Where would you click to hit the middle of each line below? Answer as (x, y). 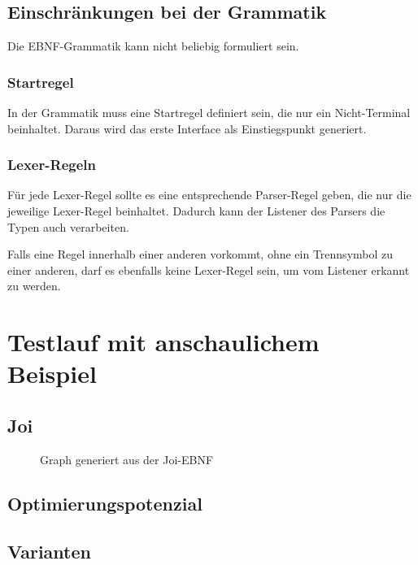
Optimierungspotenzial (105, 503)
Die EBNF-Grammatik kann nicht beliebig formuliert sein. (153, 46)
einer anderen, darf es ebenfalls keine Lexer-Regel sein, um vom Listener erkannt (209, 269)
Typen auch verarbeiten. (68, 226)
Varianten (49, 551)
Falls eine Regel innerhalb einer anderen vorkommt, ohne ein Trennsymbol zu (200, 254)
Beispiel (52, 374)
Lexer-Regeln (52, 165)
